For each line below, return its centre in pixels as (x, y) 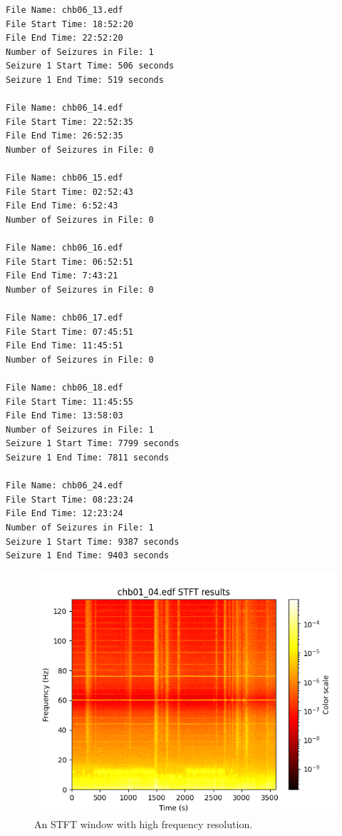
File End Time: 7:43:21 (62, 276)
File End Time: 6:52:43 (62, 206)
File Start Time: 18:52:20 (69, 24)
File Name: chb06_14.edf (64, 108)
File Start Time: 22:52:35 (69, 122)
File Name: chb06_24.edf (64, 486)
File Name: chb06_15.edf (64, 178)
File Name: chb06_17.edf (64, 318)
